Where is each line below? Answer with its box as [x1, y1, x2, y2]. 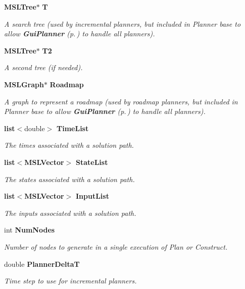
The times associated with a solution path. [4, 140, 134, 150]
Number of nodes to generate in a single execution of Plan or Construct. [4, 241, 228, 252]
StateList [75, 156, 108, 167]
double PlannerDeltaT [4, 258, 80, 269]
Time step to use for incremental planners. [4, 275, 137, 286]
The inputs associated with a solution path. [4, 207, 136, 218]
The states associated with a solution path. [4, 174, 135, 184]
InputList [75, 191, 109, 201]
